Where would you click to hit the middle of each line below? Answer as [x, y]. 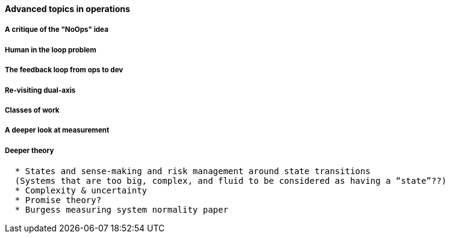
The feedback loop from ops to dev [64, 70]
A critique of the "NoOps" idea [57, 30]
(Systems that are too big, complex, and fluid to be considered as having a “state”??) [231, 181]
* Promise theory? [58, 200]
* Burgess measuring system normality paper [121, 210]
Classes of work [32, 110]
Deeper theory [30, 150]
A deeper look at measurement [57, 130]
